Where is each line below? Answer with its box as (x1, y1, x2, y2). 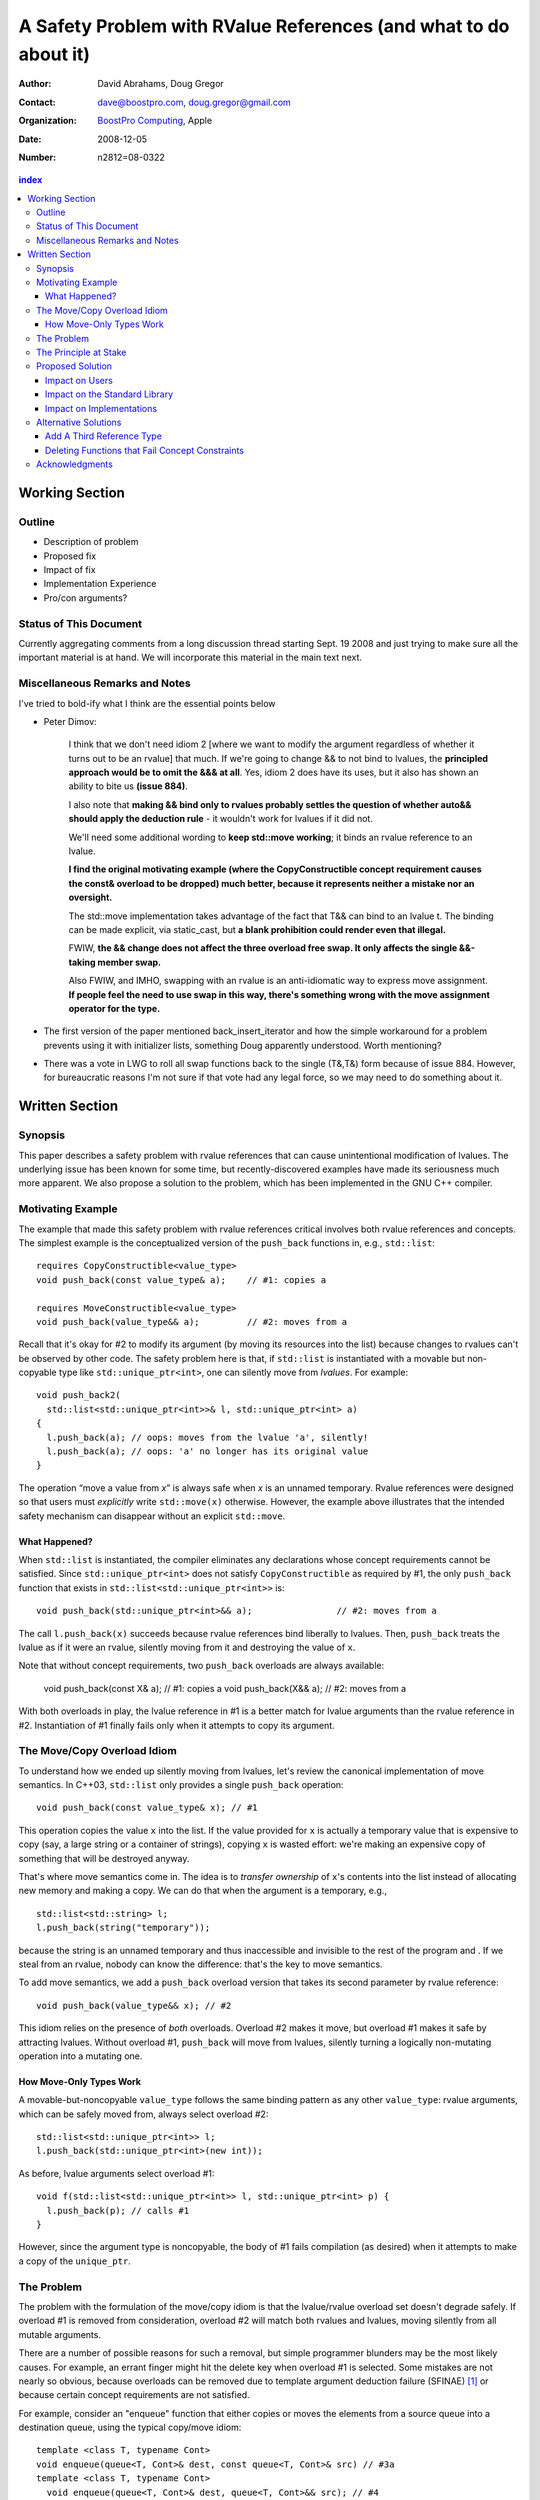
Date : (18, 133, 42, 145)
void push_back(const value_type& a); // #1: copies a (36, 1274, 327, 1285)
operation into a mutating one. (18, 2050, 143, 2062)
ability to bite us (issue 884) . (68, 780, 189, 792)
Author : (18, 78, 52, 90)
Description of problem (43, 536, 139, 548)
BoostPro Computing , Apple (97, 115, 213, 127)
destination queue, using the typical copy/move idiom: (18, 2421, 242, 2434)
